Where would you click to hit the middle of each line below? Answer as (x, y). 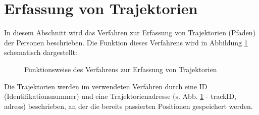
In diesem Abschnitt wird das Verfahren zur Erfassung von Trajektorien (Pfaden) (130, 33)
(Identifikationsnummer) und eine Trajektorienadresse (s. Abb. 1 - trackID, (120, 96)
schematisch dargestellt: (41, 52)
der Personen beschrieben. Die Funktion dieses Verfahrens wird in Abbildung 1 (126, 42)
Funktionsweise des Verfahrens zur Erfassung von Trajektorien (121, 69)
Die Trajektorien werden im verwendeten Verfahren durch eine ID (106, 86)
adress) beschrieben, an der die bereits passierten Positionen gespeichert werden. (128, 106)
